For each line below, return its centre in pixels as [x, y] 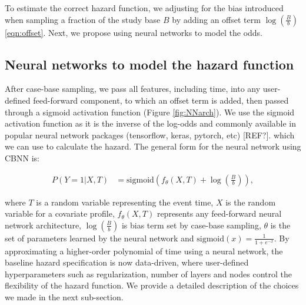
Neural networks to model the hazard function [149, 64]
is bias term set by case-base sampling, [191, 225]
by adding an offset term [216, 19]
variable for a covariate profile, [60, 213]
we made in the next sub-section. [64, 296]
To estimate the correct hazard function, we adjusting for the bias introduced [144, 8]
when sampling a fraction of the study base [83, 19]
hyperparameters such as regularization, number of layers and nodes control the [148, 273]
